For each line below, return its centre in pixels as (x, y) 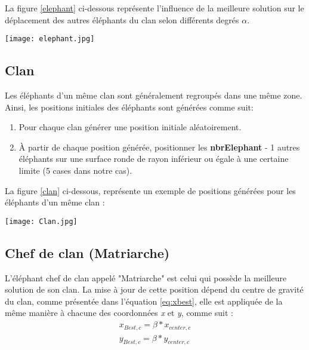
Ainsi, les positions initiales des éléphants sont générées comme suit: (129, 107)
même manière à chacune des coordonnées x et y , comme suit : (119, 313)
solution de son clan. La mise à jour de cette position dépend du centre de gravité (154, 289)
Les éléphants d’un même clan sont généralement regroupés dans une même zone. (154, 95)
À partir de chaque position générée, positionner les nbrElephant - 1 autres (159, 147)
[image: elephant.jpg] (50, 39)
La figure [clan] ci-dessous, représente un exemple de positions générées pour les (150, 190)
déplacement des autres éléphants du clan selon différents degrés (122, 19)
